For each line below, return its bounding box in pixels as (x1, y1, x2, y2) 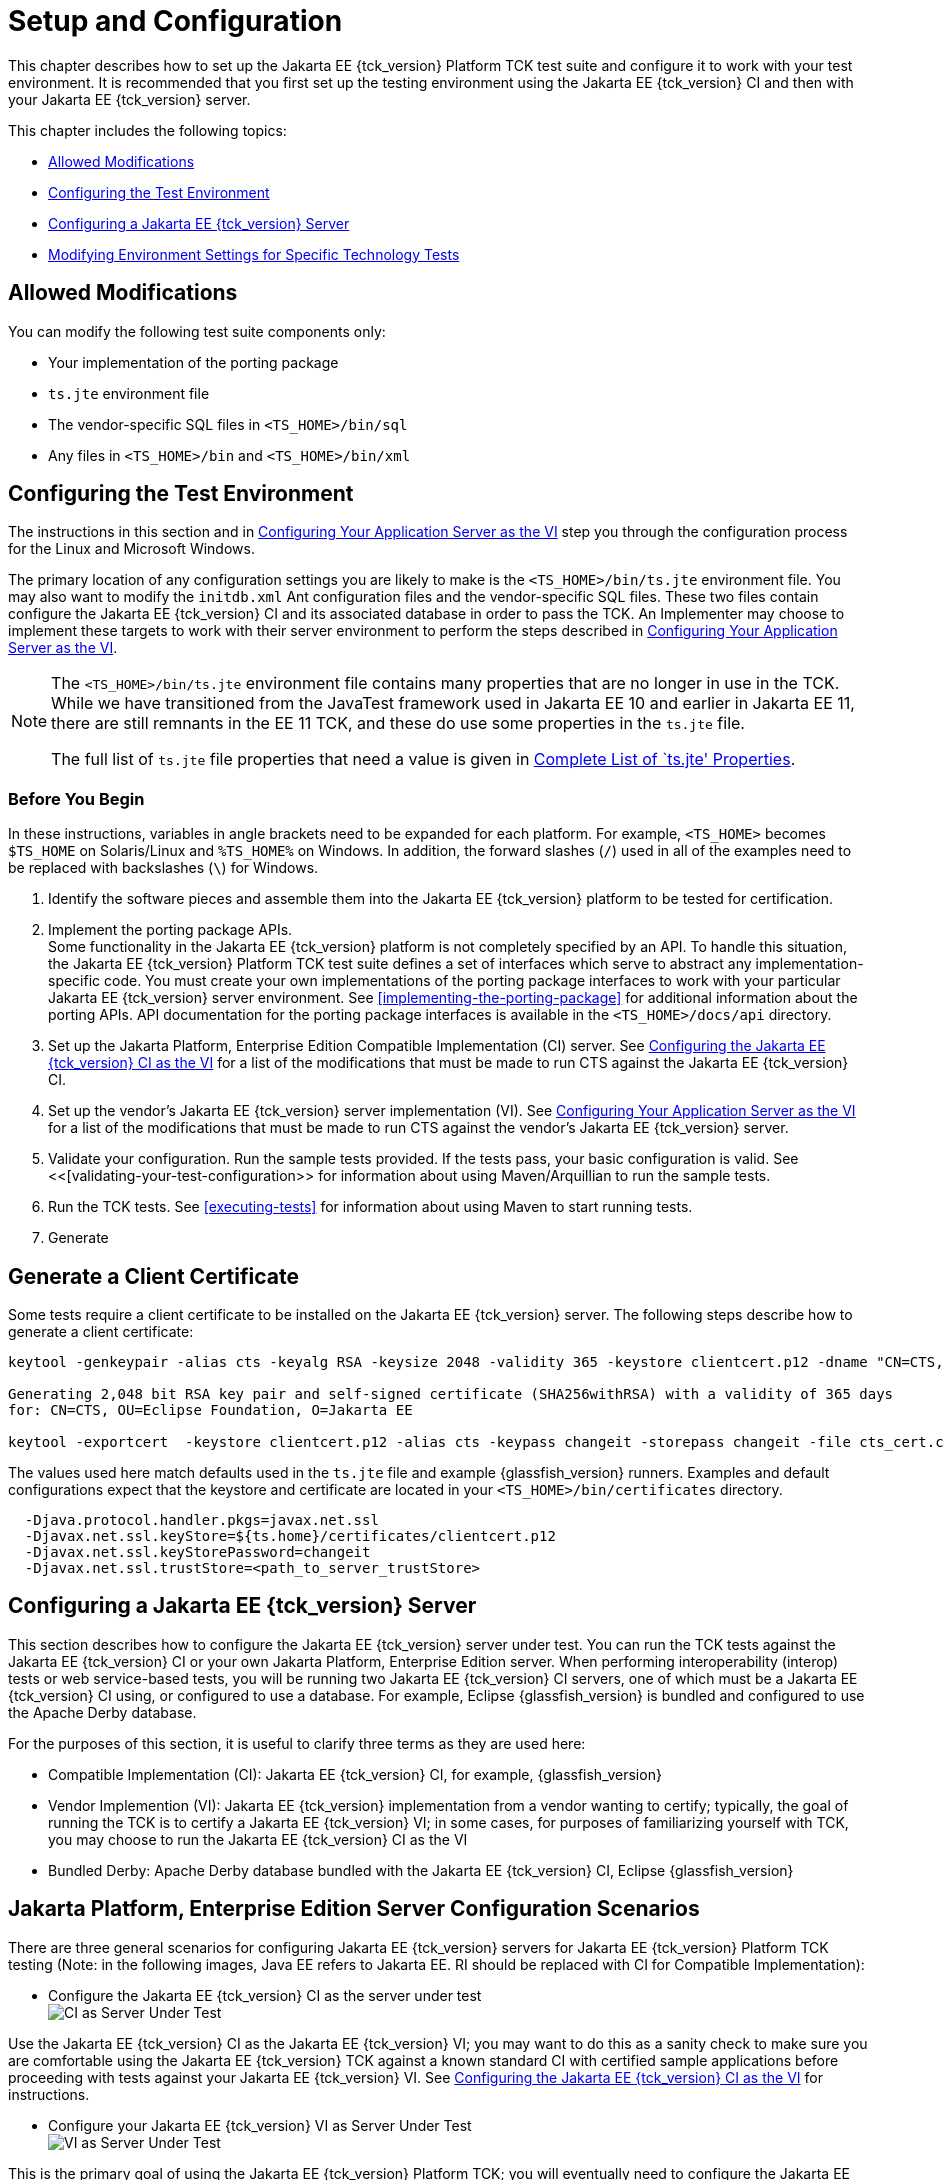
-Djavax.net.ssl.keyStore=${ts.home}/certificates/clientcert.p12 (24, 1528, 556, 1545)
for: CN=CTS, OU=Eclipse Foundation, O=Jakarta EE (8, 1402, 413, 1419)
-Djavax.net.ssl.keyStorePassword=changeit (24, 1544, 371, 1561)
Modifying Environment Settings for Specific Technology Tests (48, 245, 460, 263)
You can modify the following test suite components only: (8, 322, 386, 340)
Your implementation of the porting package (48, 353, 339, 371)
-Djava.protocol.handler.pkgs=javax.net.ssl (24, 1512, 379, 1529)
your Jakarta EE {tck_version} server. (8, 90, 251, 108)
